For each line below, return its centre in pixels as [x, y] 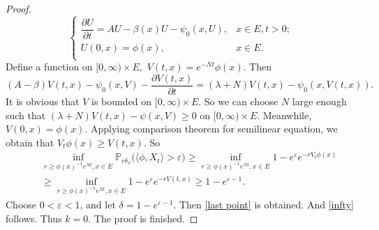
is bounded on [122, 101]
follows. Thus [34, 218]
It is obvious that [43, 101]
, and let [98, 204]
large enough [319, 101]
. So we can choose [238, 101]
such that [26, 115]
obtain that [30, 142]
